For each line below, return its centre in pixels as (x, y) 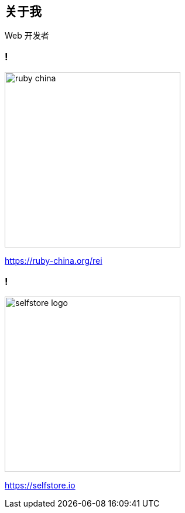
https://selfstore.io (40, 485)
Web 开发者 (27, 36)
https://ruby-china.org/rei (54, 261)
